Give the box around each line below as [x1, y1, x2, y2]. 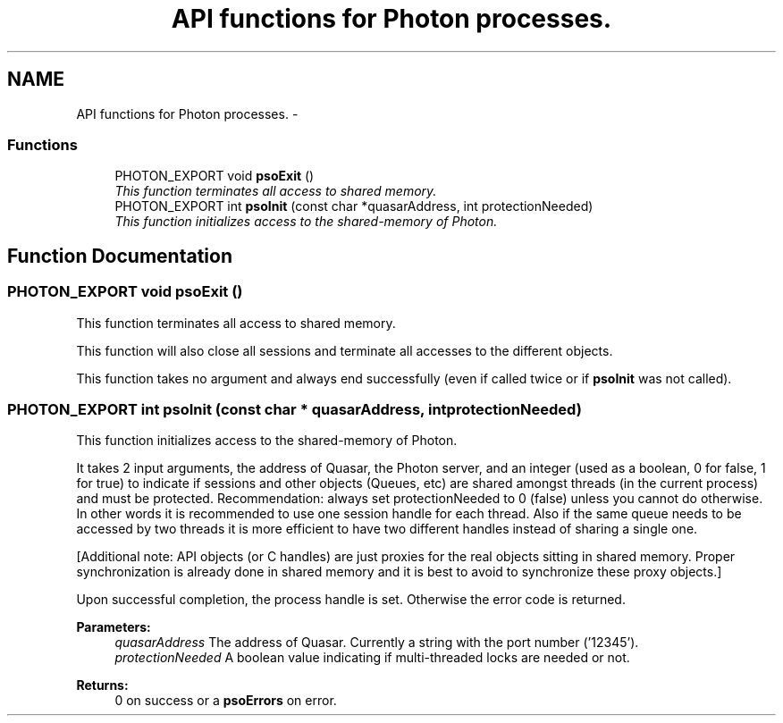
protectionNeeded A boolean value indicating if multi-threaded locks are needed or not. [114, 650, 630, 666]
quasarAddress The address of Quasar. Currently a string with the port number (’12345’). [114, 635, 639, 651]
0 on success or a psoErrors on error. [114, 693, 337, 709]
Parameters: [76, 619, 151, 635]
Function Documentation [7, 244, 232, 267]
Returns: [76, 677, 129, 694]
